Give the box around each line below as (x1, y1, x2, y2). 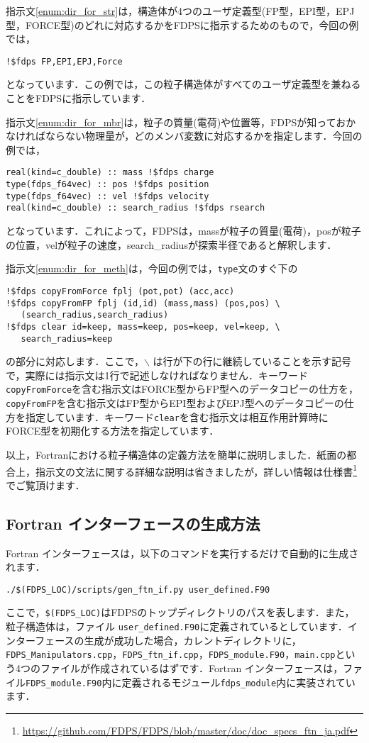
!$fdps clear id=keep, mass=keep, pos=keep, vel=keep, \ (6, 321, 280, 332)
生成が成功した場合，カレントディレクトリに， (84, 632, 302, 647)
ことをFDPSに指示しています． (6, 91, 151, 106)
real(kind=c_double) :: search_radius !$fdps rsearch (6, 203, 265, 213)
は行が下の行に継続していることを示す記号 (153, 354, 352, 369)
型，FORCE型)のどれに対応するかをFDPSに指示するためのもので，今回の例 (6, 17, 359, 32)
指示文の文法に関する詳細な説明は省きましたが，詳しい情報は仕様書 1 (35, 462, 358, 479)
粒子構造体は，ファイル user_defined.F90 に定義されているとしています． (6, 619, 348, 634)
